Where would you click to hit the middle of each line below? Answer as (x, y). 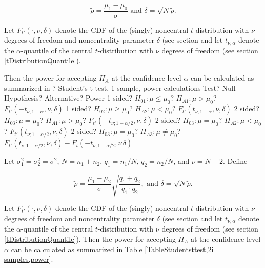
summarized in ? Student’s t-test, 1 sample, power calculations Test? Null (120, 88)
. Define (235, 161)
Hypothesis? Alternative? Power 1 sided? (68, 98)
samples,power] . (29, 259)
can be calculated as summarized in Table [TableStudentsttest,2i (112, 249)
